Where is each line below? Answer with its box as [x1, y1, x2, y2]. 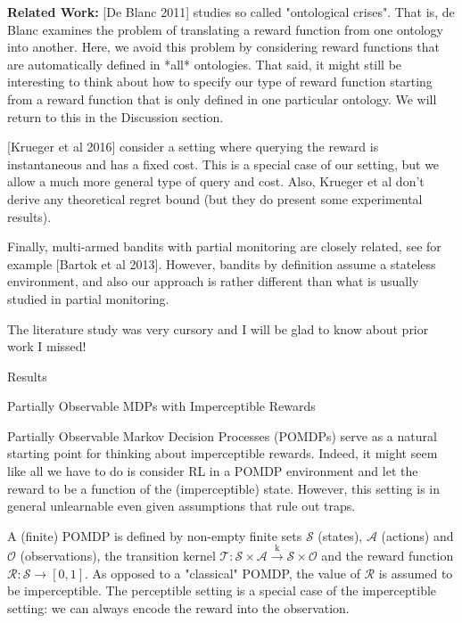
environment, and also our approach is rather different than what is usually [7, 272, 419, 291]
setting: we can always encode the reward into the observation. [7, 599, 350, 618]
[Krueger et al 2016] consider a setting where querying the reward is [7, 137, 379, 156]
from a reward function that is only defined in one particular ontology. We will [7, 89, 437, 108]
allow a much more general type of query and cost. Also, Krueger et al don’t [7, 172, 425, 191]
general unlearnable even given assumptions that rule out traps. [7, 496, 356, 515]
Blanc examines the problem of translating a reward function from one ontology [7, 20, 444, 38]
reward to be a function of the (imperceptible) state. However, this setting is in [7, 479, 441, 497]
